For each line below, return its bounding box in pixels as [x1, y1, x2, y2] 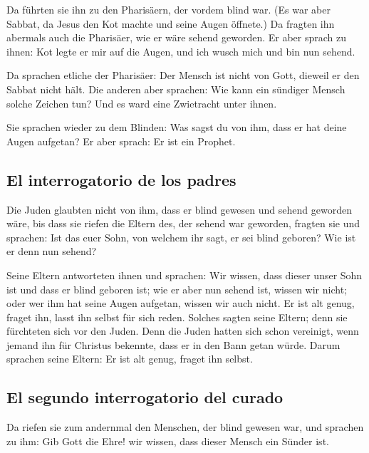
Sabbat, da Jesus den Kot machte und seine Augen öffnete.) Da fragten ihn [6, 16, 335, 31]
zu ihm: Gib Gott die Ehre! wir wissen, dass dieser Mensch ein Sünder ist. [6, 433, 329, 448]
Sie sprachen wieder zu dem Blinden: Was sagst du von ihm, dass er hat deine [6, 120, 347, 135]
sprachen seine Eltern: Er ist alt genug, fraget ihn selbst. [6, 351, 253, 366]
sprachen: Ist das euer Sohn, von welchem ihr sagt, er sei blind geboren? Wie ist [6, 229, 356, 244]
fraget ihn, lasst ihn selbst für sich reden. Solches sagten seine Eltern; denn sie [6, 309, 348, 324]
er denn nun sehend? [6, 244, 97, 259]
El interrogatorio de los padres [6, 168, 237, 190]
